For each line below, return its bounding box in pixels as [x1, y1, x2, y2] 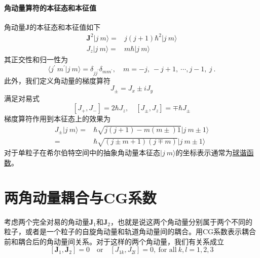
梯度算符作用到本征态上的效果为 [4, 113, 110, 124]
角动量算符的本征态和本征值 [4, 2, 96, 13]
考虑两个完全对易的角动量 [4, 216, 89, 227]
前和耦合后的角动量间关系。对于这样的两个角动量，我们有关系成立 [4, 236, 224, 246]
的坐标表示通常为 [175, 147, 233, 158]
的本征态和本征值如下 [29, 21, 101, 32]
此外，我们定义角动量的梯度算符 [4, 75, 110, 85]
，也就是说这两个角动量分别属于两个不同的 [110, 216, 253, 227]
